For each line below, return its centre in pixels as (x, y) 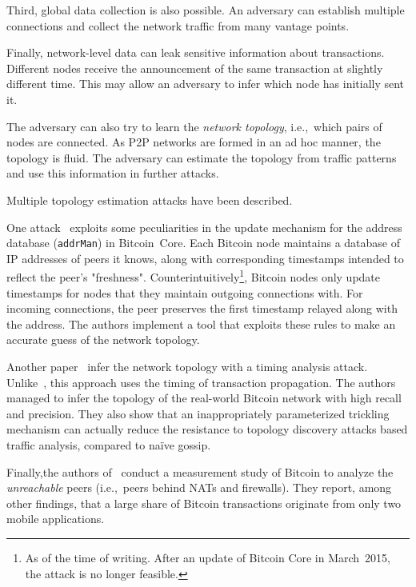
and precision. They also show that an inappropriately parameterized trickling (198, 413)
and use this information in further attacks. (113, 173)
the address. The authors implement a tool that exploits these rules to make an (201, 323)
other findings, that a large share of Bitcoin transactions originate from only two (204, 503)
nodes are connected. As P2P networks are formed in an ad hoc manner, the (194, 142)
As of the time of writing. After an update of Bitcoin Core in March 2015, (208, 557)
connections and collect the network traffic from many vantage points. (178, 25)
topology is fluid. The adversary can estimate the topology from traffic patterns (202, 157)
